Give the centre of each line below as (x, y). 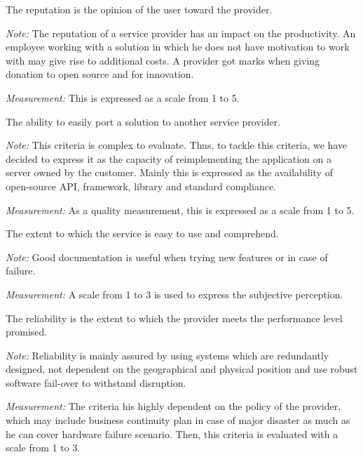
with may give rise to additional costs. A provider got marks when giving (163, 60)
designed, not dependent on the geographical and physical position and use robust (182, 369)
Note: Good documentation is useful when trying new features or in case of (167, 257)
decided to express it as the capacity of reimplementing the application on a (169, 158)
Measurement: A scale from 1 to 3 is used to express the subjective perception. (174, 294)
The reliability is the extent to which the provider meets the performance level (174, 318)
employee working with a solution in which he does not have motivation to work (178, 47)
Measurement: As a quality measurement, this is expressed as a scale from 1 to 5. (180, 210)
